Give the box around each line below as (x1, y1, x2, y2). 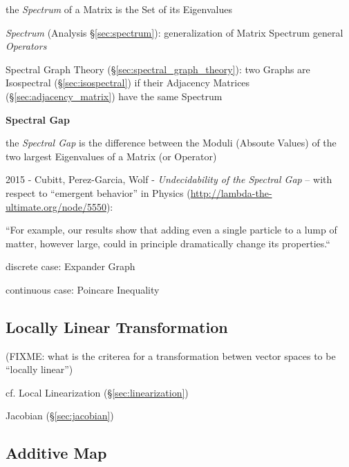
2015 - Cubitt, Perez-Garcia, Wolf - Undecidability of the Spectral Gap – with (6, 172, 332, 187)
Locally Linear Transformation (6, 316, 228, 337)
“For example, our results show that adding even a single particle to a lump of (6, 222, 337, 237)
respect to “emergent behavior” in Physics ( (6, 185, 191, 200)
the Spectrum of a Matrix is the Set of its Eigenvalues (6, 2, 232, 16)
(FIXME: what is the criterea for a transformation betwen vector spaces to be (6, 348, 336, 363)
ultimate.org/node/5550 (6, 199, 106, 213)
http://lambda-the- (190, 185, 272, 200)
